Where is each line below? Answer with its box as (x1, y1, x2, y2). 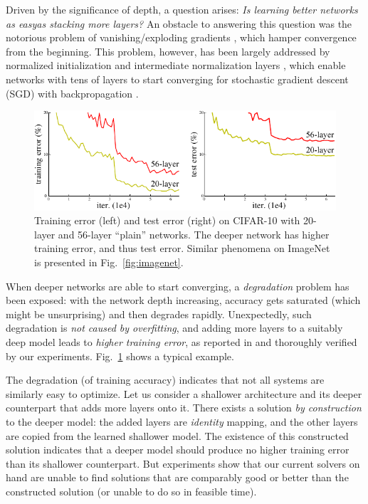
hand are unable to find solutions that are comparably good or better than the (6, 470, 349, 485)
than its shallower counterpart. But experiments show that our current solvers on (6, 456, 360, 471)
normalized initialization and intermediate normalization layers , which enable (6, 58, 346, 73)
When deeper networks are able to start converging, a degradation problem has (6, 278, 349, 293)
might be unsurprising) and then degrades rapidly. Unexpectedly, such (6, 306, 312, 321)
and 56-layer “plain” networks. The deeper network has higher (58, 226, 330, 241)
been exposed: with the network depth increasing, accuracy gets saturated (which (6, 293, 361, 308)
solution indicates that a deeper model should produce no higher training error (6, 442, 349, 457)
